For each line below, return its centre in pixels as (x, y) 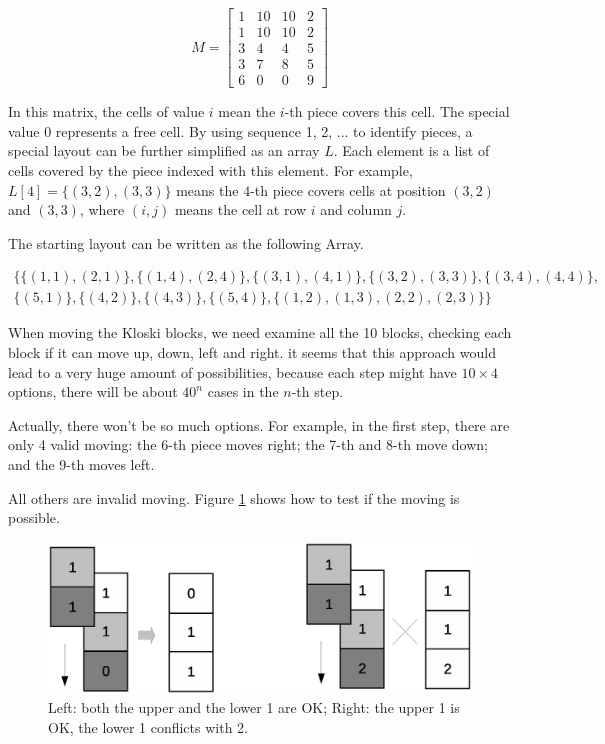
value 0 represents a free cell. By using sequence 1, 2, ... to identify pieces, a (240, 130)
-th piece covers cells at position (348, 189)
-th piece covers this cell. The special (397, 111)
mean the (247, 111)
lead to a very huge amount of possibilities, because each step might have (232, 371)
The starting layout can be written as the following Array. (186, 242)
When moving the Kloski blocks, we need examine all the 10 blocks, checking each (260, 332)
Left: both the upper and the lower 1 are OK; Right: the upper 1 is (254, 707)
